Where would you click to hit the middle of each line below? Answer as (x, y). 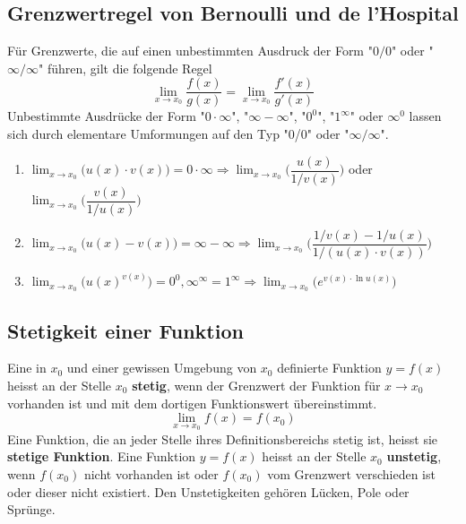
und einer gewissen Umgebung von (162, 368)
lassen (425, 116)
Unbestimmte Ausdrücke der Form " (106, 116)
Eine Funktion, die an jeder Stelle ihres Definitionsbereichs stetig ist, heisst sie (223, 438)
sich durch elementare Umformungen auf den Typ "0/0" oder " (178, 134)
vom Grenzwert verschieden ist (351, 473)
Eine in (27, 368)
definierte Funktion (329, 368)
